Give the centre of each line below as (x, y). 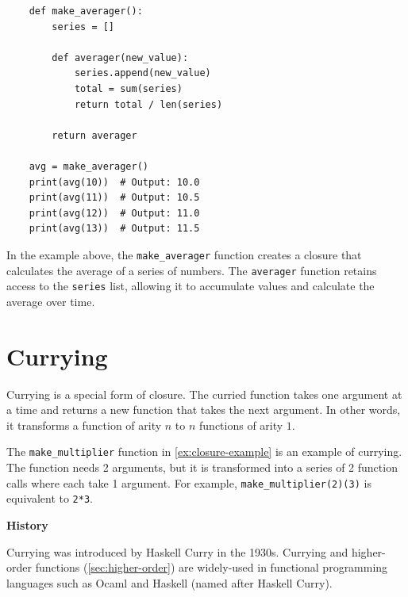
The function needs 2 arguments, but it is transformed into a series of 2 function (202, 467)
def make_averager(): (86, 11)
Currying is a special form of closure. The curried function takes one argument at (204, 394)
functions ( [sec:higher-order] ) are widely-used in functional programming (212, 567)
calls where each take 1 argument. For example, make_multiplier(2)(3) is (189, 482)
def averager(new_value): (120, 57)
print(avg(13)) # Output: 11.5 (114, 229)
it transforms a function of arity (84, 425)
